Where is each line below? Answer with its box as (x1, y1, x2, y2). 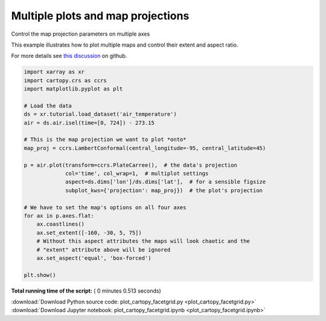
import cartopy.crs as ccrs (24, 77, 107, 84)
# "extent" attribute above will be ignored (36, 246, 171, 253)
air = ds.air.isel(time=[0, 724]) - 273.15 (24, 119, 155, 126)
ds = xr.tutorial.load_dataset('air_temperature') (24, 111, 177, 118)
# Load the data (24, 102, 72, 109)
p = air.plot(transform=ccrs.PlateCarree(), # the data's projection (24, 161, 238, 169)
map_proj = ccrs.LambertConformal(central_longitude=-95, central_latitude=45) (24, 144, 266, 151)
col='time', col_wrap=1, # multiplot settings (65, 170, 209, 177)
